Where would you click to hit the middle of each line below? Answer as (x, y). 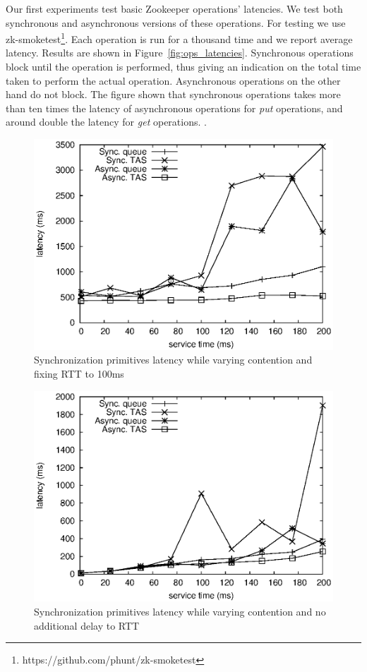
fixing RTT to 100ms (79, 373)
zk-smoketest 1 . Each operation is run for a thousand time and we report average (179, 38)
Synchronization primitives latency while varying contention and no (180, 611)
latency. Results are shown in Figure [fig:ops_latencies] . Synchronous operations (180, 53)
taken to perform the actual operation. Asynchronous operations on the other (173, 80)
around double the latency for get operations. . (106, 122)
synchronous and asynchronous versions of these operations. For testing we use (176, 22)
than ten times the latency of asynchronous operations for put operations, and (174, 108)
